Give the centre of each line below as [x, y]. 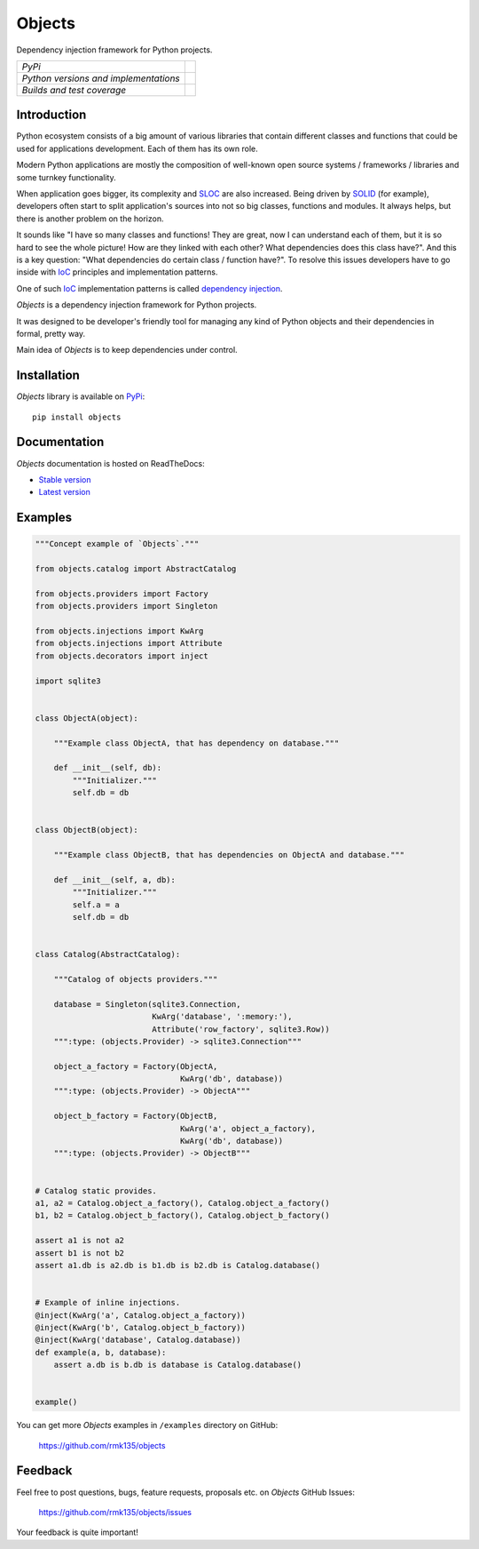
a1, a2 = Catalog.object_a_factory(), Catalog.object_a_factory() [182, 1203]
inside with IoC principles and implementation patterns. [117, 272]
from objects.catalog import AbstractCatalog [136, 569]
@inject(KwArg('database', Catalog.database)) [138, 1340]
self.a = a [96, 905]
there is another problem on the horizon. [90, 219]
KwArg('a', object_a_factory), [248, 1128]
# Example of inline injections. [108, 1303]
